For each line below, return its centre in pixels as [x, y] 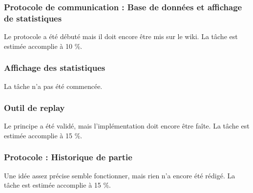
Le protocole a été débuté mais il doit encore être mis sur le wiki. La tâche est [121, 36]
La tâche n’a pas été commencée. [53, 86]
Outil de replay [34, 108]
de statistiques [33, 18]
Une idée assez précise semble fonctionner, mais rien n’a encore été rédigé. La [120, 175]
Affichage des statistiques [55, 68]
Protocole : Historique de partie [68, 157]
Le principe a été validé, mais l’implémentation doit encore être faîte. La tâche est [127, 126]
